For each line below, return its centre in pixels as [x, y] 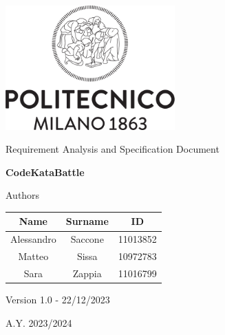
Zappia [87, 273]
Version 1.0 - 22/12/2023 [58, 300]
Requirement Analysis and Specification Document [112, 149]
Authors [23, 195]
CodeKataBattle [45, 172]
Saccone [87, 239]
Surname [87, 221]
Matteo [33, 256]
